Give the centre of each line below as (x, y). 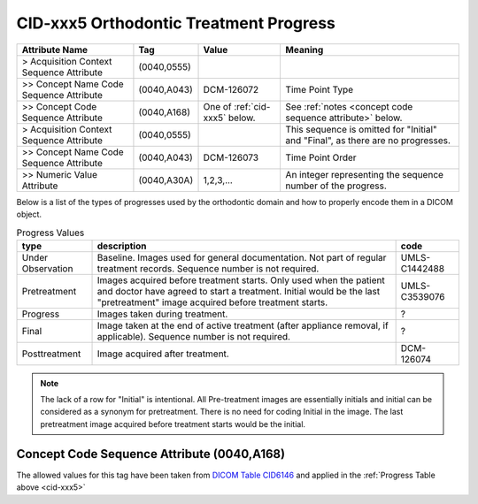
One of (217, 106)
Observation (47, 268)
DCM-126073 (231, 157)
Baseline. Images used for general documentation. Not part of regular (242, 257)
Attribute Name (55, 50)
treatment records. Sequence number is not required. (208, 268)
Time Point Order (321, 157)
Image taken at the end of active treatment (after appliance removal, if (243, 325)
